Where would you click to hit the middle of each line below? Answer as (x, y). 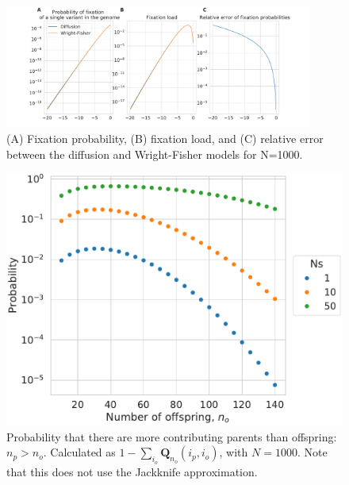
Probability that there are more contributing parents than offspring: (172, 436)
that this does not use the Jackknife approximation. (132, 471)
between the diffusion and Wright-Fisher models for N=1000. (155, 154)
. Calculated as (79, 452)
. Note (312, 452)
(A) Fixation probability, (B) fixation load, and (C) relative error (165, 138)
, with (234, 452)
